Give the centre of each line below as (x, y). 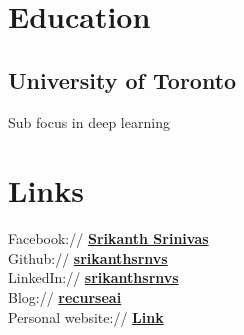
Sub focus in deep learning (89, 121)
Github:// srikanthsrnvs (88, 257)
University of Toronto (122, 79)
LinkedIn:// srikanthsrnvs (93, 277)
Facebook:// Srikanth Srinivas (108, 238)
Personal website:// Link (86, 316)
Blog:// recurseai (65, 297)
